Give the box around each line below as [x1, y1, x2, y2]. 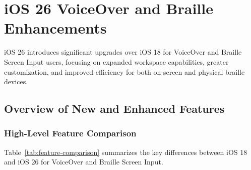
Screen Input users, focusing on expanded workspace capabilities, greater [4, 56, 229, 67]
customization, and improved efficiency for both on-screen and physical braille [4, 66, 245, 77]
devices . [4, 76, 28, 87]
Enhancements [4, 18, 107, 38]
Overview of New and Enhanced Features [4, 101, 225, 116]
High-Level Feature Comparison [4, 127, 137, 139]
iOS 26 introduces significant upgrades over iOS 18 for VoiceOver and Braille [4, 47, 242, 57]
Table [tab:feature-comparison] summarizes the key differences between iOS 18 [4, 146, 247, 157]
